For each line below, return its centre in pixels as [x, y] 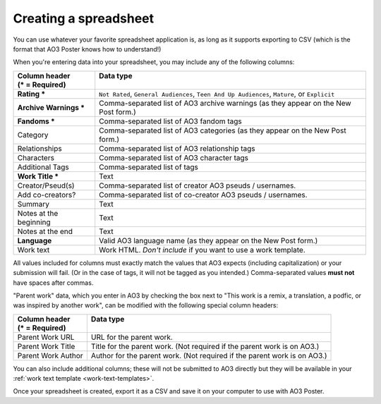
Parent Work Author [50, 355]
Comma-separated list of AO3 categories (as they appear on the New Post [223, 130]
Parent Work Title [46, 346]
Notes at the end [45, 231]
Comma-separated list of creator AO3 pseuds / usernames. [198, 185]
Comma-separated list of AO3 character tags [174, 157]
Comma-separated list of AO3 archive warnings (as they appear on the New [225, 103]
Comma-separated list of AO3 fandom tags [171, 121]
